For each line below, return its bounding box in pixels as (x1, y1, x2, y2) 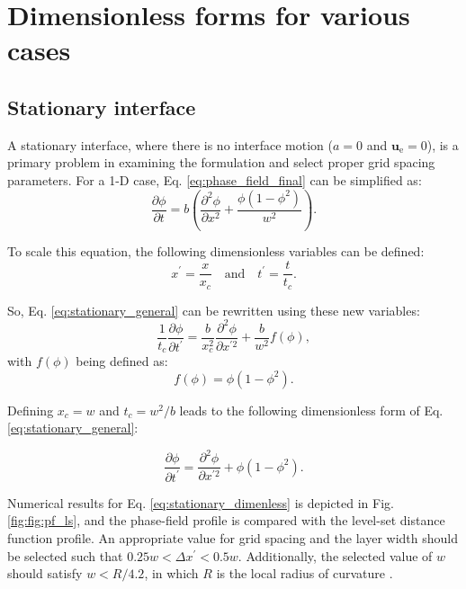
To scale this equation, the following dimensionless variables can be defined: (7, 242, 425, 261)
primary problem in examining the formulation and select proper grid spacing (7, 153, 435, 172)
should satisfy (7, 564, 83, 583)
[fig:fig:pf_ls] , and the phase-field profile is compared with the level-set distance (7, 511, 445, 530)
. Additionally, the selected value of (237, 546, 433, 565)
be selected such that (7, 546, 123, 565)
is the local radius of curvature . (216, 564, 393, 583)
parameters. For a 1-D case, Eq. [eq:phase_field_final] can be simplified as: (7, 170, 422, 189)
